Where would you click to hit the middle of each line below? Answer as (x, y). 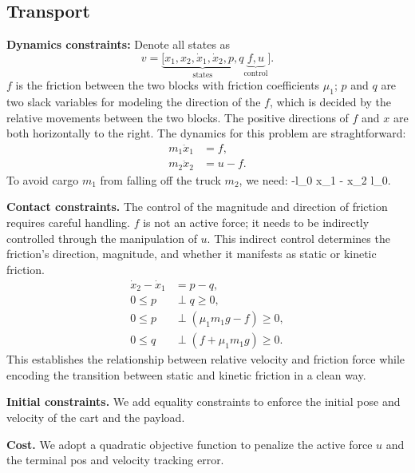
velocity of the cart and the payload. (96, 417)
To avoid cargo (43, 179)
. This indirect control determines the (298, 238)
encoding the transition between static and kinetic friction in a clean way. (186, 374)
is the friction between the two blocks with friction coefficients (168, 85)
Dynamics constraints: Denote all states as (119, 44)
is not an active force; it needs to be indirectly (256, 222)
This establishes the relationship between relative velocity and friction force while (206, 359)
